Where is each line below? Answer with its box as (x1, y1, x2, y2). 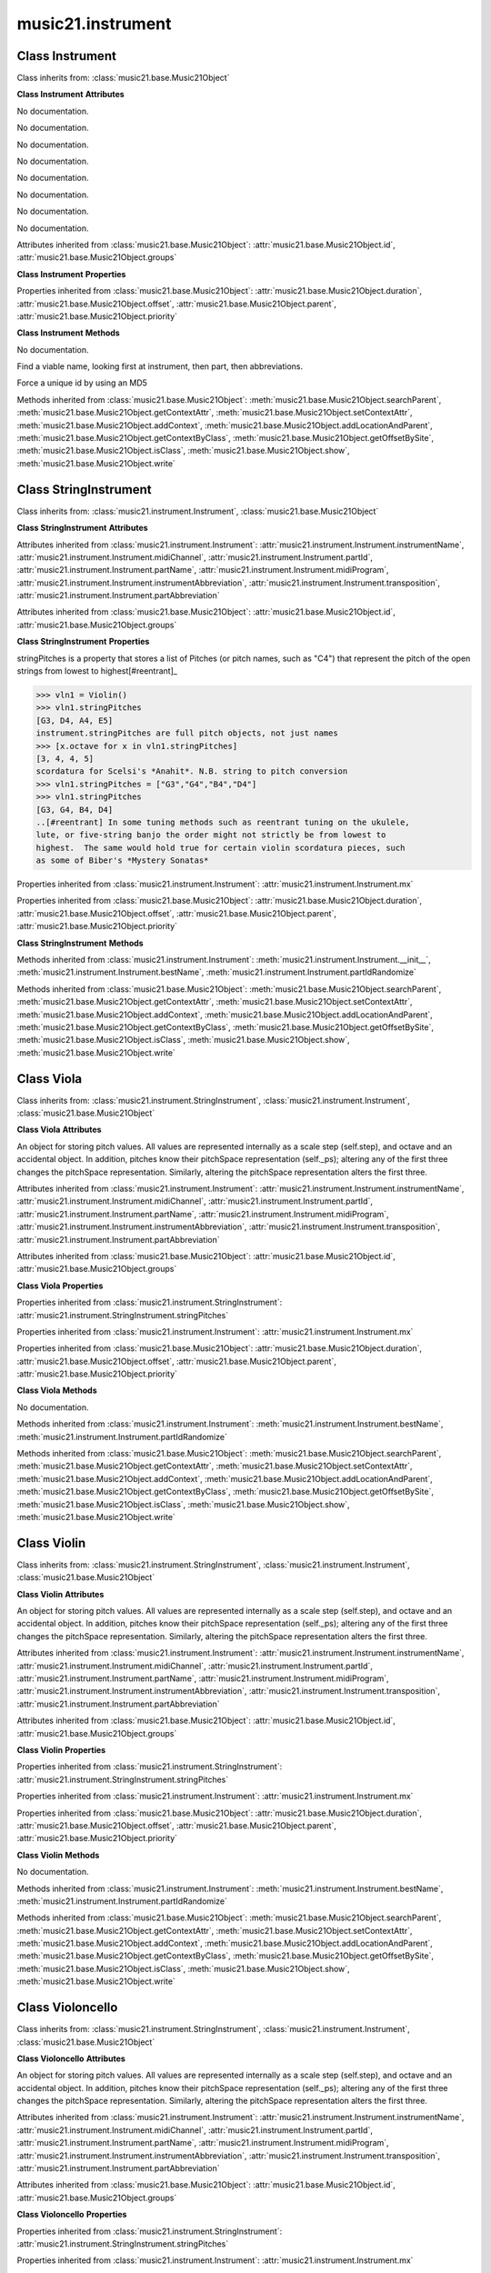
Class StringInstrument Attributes (16, 523, 149, 534)
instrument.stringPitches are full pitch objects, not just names (35, 728, 338, 738)
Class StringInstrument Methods (16, 937, 145, 948)
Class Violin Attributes (16, 1588, 105, 1599)
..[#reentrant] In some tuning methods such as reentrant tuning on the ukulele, (35, 816, 411, 827)
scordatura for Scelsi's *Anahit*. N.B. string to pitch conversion (35, 766, 348, 776)
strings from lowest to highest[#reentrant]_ (16, 666, 177, 676)
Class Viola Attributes (16, 1124, 102, 1136)
